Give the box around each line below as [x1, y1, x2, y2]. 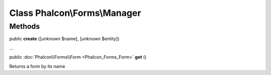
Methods [9, 22, 40, 31]
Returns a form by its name [9, 63, 65, 69]
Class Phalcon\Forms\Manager [9, 7, 142, 18]
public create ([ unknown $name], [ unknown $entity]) [9, 36, 120, 42]
